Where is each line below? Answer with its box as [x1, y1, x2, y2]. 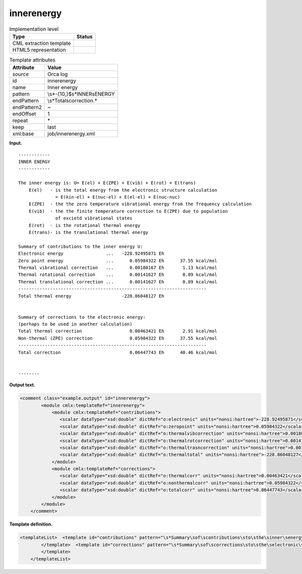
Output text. [9, 382, 35, 388]
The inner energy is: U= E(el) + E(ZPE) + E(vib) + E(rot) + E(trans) [18, 180, 196, 186]
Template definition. [9, 521, 53, 527]
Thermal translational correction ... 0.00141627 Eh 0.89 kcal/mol [18, 279, 217, 284]
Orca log [47, 71, 68, 78]
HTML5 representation [12, 46, 66, 53]
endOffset [12, 110, 36, 118]
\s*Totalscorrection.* [47, 97, 98, 104]
